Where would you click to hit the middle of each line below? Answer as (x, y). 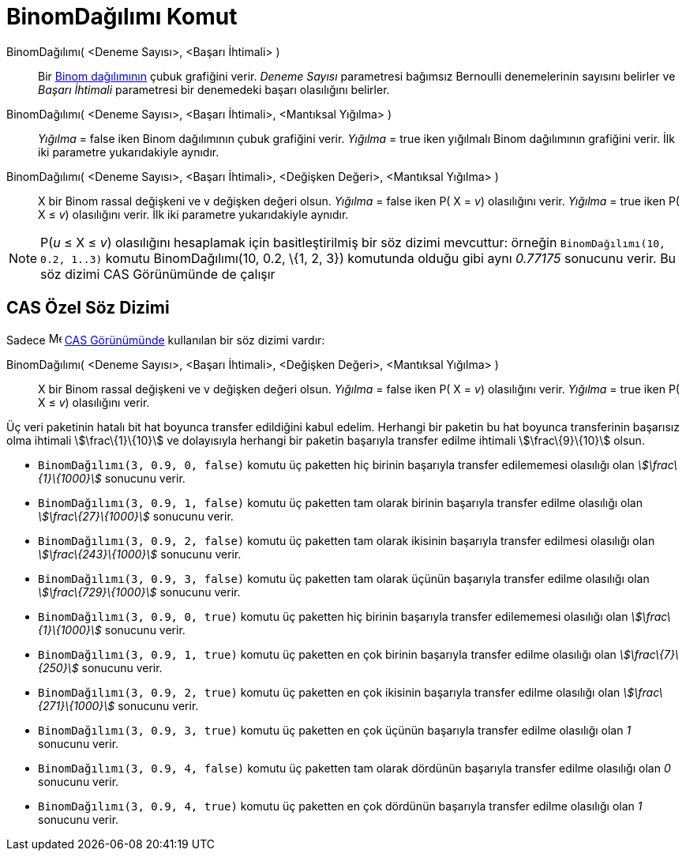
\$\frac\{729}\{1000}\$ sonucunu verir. (139, 592)
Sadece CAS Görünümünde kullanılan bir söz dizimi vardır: (166, 340)
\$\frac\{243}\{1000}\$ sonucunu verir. (140, 554)
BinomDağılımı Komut (122, 17)
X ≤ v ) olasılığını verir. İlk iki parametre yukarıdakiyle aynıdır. (193, 214)
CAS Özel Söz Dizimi (88, 308)
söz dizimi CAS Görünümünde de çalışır (158, 274)
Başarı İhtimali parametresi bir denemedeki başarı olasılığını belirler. (214, 89)
